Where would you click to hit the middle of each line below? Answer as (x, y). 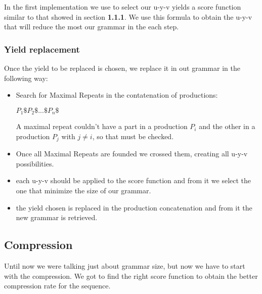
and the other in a (227, 126)
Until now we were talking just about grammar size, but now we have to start (125, 266)
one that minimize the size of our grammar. (83, 191)
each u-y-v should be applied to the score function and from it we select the (134, 180)
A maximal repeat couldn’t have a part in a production (102, 126)
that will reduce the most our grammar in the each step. (92, 27)
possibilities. (35, 163)
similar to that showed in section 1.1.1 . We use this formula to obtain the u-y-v (128, 16)
